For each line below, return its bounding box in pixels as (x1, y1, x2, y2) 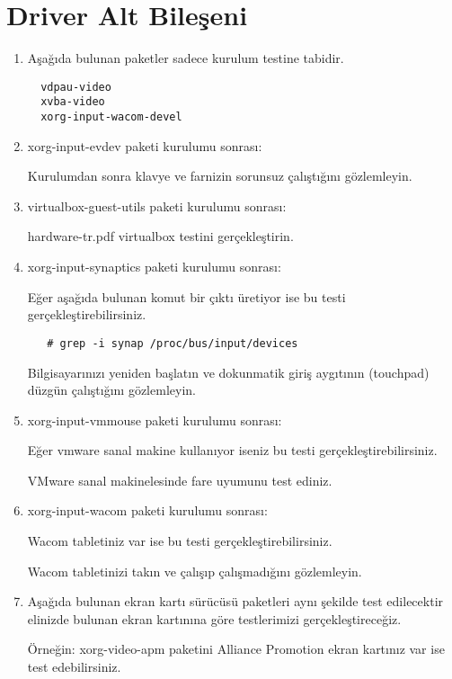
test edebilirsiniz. (27, 657, 121, 676)
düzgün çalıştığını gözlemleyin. (27, 380, 196, 399)
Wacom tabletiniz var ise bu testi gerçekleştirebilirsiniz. (27, 532, 332, 550)
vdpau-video (40, 80, 111, 94)
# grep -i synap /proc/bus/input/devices (47, 336, 298, 350)
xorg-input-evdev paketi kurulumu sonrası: (27, 136, 262, 155)
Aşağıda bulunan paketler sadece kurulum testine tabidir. (27, 49, 344, 67)
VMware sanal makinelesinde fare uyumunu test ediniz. (27, 470, 332, 489)
